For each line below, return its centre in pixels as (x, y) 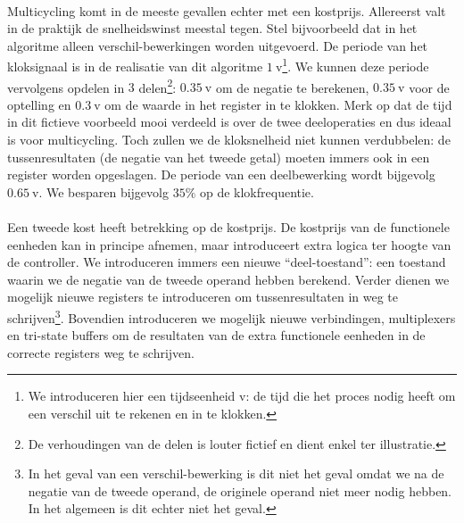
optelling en (39, 104)
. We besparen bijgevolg (104, 191)
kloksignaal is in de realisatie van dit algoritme (135, 66)
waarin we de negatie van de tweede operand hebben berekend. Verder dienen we (228, 279)
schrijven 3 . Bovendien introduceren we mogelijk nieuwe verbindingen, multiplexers (232, 316)
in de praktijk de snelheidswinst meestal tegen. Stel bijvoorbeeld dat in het (212, 28)
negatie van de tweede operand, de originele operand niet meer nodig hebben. (240, 490)
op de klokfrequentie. (257, 191)
